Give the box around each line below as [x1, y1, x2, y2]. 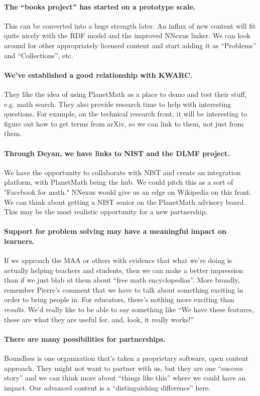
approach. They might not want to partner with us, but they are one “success [4, 362, 243, 373]
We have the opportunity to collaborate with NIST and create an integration [4, 167, 241, 177]
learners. [4, 235, 35, 246]
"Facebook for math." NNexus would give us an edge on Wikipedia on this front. [4, 186, 251, 197]
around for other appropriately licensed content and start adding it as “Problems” [4, 40, 256, 50]
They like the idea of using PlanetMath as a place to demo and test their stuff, [4, 88, 247, 99]
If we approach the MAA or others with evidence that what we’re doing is [4, 255, 232, 266]
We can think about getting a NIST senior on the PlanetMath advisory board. [4, 196, 246, 207]
